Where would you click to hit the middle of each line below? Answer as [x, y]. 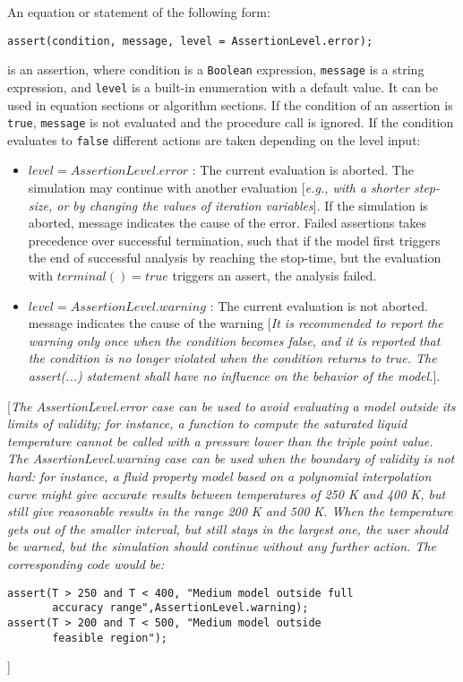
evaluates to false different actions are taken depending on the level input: [214, 139]
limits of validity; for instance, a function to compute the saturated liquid [207, 423]
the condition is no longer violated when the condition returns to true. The [232, 358]
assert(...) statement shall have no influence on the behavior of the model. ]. [234, 376]
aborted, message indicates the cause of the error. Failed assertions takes [227, 223]
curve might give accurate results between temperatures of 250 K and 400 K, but [227, 493]
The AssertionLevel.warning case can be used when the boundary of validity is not [231, 458]
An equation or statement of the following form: [139, 12]
